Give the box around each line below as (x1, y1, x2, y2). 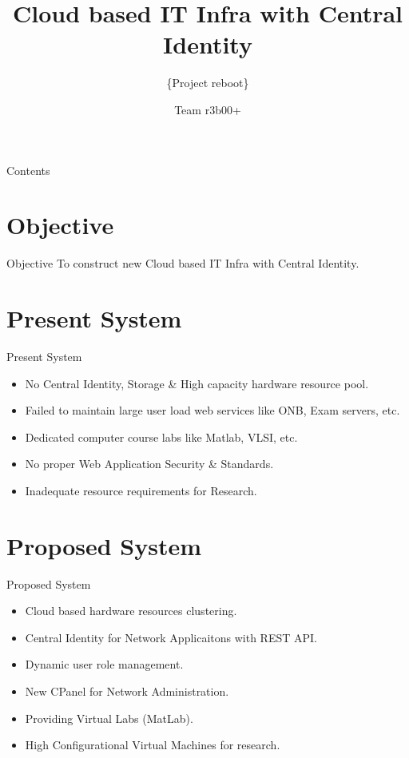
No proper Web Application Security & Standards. (25, 455, 274, 472)
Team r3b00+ (174, 101, 241, 117)
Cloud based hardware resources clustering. (25, 602, 237, 619)
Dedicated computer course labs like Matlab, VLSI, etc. (25, 428, 298, 445)
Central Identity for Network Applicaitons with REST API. (25, 629, 317, 645)
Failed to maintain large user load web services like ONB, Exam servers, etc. (25, 402, 400, 419)
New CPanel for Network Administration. (25, 683, 229, 699)
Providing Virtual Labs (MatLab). (25, 709, 193, 726)
